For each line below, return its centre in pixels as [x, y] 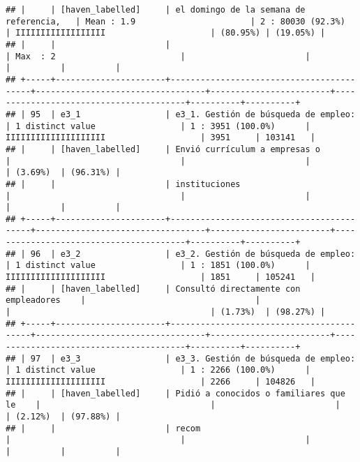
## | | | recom [103, 428]
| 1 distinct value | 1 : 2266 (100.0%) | [158, 370]
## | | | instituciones [123, 184]
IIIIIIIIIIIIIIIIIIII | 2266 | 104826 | [160, 382]
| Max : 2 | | [158, 56]
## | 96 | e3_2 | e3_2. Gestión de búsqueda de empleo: [181, 254]
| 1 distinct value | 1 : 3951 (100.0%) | [158, 126]
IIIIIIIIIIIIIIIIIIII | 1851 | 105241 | [160, 277]
